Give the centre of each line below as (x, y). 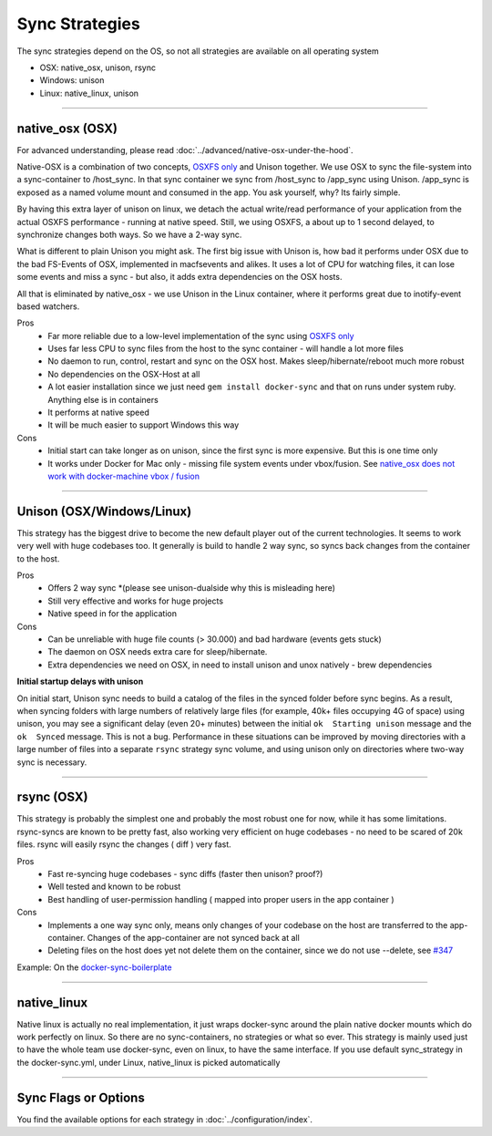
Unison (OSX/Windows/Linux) (104, 511)
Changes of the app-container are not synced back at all (193, 937)
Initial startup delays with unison (80, 682)
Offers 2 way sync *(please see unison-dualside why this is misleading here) (192, 588)
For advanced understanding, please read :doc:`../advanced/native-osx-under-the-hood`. (185, 150)
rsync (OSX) (52, 797)
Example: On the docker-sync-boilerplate (94, 967)
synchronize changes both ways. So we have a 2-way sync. (129, 234)
